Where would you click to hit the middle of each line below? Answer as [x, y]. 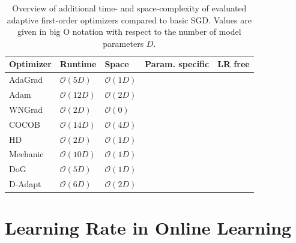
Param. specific [177, 64]
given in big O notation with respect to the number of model [129, 31]
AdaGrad [26, 79]
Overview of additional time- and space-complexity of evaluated [129, 8]
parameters [123, 43]
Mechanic [26, 154]
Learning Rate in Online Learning [148, 228]
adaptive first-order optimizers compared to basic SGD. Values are [129, 19]
